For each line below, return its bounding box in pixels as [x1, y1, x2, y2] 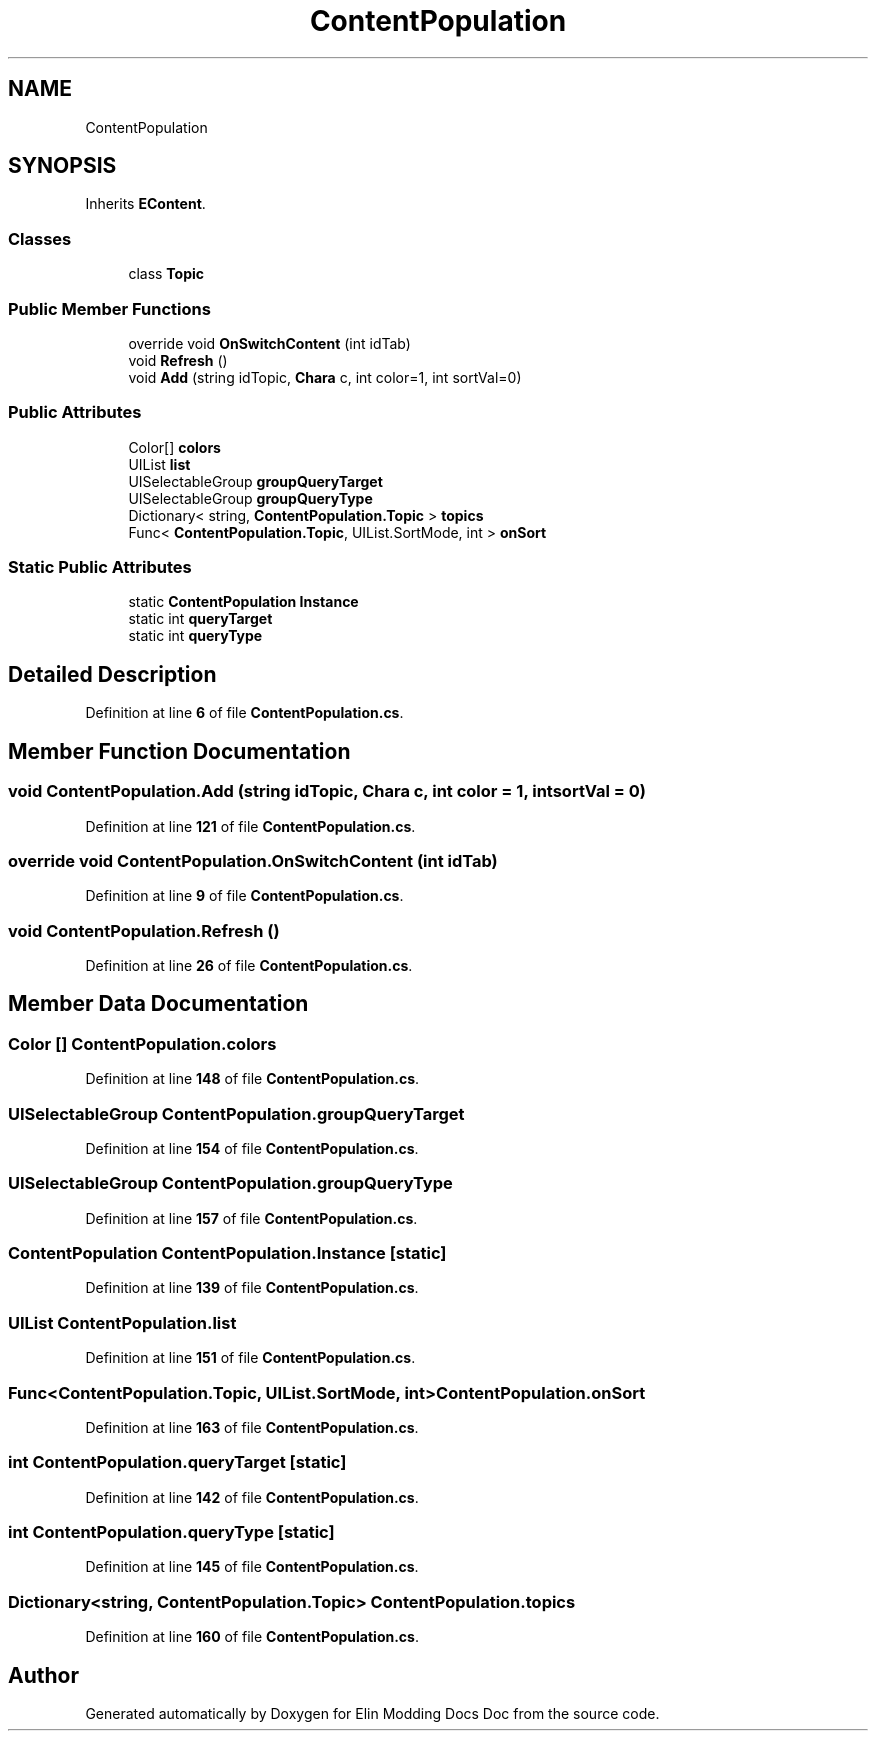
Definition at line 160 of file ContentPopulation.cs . [85, 1628, 419, 1646]
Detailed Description [8, 661, 217, 687]
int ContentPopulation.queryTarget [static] [8, 1452, 347, 1473]
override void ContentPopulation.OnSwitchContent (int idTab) [8, 850, 498, 871]
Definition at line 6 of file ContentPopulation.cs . [85, 704, 404, 722]
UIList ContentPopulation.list [8, 1312, 237, 1333]
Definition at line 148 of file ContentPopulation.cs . [85, 1070, 420, 1088]
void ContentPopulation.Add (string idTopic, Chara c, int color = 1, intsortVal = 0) [8, 781, 647, 802]
